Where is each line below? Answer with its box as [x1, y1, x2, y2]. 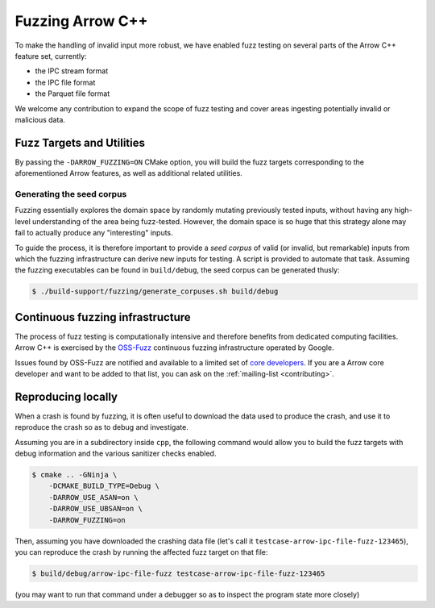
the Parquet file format [35, 89, 110, 98]
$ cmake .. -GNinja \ [31, 470, 118, 479]
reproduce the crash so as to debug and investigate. [14, 423, 188, 432]
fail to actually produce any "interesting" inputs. [14, 228, 173, 238]
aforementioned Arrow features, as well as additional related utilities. [14, 169, 243, 178]
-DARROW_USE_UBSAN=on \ [48, 504, 143, 514]
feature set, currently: [14, 51, 88, 60]
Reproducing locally [14, 389, 118, 403]
